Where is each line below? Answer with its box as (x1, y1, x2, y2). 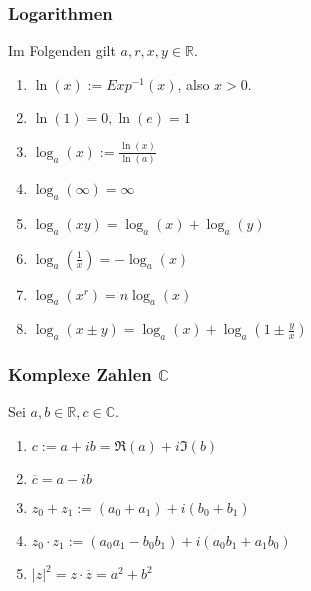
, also (177, 73, 210, 94)
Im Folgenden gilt (8, 40, 116, 61)
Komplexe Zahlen (8, 362, 152, 387)
